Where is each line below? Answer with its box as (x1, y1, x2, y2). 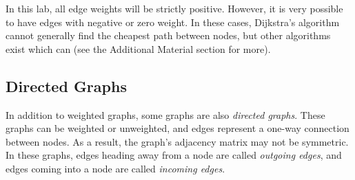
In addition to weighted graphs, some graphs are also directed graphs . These (6, 107, 325, 122)
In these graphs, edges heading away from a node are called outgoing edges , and (6, 148, 342, 162)
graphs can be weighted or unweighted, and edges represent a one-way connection (6, 121, 349, 135)
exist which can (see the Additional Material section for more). (6, 41, 271, 56)
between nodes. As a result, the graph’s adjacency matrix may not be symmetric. (6, 134, 349, 148)
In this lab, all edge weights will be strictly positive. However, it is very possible (6, 1, 343, 15)
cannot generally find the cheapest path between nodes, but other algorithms (6, 28, 331, 43)
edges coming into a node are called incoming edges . (6, 161, 225, 175)
